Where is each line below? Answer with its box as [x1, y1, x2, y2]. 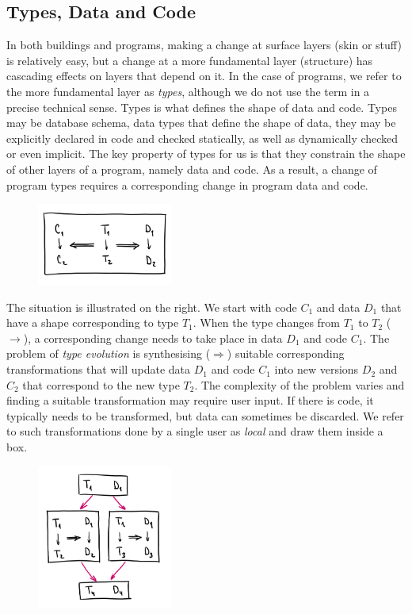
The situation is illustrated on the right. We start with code [6, 298, 297, 315]
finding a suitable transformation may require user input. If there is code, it [6, 392, 374, 409]
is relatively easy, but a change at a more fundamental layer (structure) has [6, 52, 373, 68]
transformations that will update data [6, 361, 191, 378]
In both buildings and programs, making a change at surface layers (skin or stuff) [6, 36, 402, 53]
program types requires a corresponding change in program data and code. [6, 176, 368, 193]
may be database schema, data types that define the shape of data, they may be [6, 114, 396, 131]
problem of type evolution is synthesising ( [6, 345, 211, 362]
